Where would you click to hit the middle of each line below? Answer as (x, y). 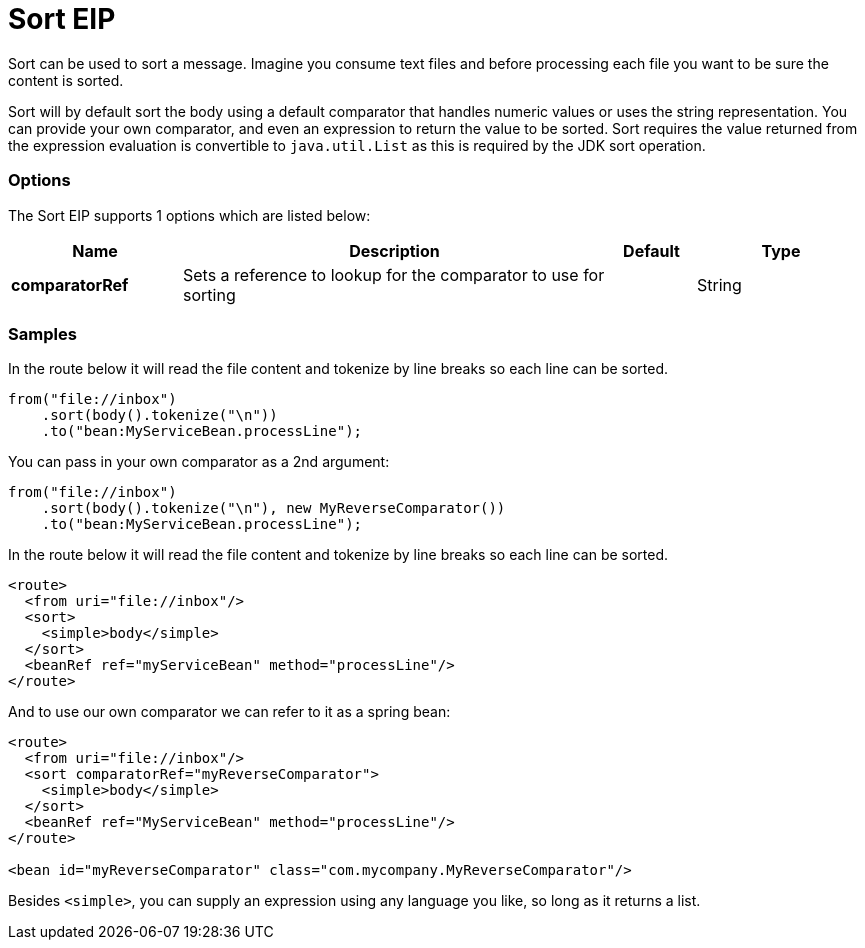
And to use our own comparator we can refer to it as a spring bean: (229, 712)
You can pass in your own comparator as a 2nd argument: (199, 462)
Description (394, 250)
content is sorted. (66, 80)
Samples (42, 333)
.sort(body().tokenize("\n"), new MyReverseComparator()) (273, 508)
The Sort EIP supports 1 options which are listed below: (189, 215)
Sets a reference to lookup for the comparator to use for (394, 274)
